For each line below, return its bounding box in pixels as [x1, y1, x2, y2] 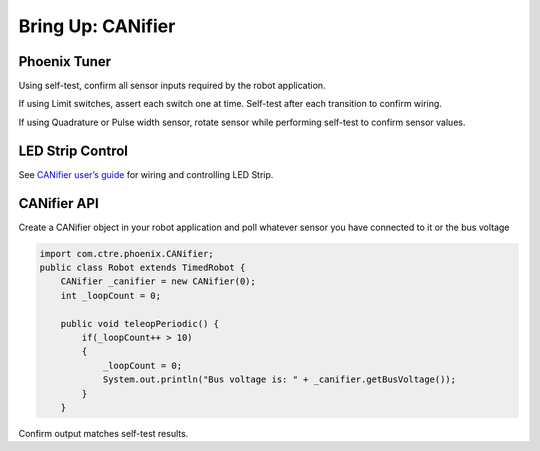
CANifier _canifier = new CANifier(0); [60, 276, 257, 287]
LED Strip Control [18, 142, 129, 159]
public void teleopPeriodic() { [60, 318, 220, 329]
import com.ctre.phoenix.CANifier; [39, 248, 214, 259]
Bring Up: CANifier [18, 15, 176, 37]
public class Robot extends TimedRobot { [39, 262, 246, 274]
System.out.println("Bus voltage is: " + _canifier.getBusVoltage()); [102, 374, 457, 385]
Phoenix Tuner [18, 53, 112, 70]
